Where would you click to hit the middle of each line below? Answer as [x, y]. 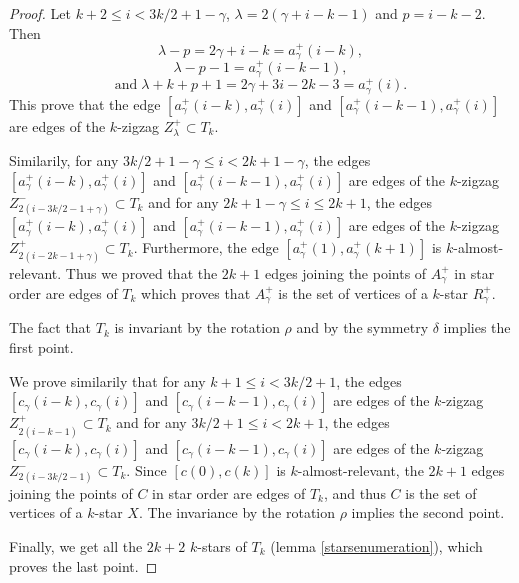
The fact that [50, 327]
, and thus [355, 492]
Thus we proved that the [141, 272]
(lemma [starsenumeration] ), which [376, 546]
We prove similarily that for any [107, 380]
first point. [41, 347]
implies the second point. [428, 512]
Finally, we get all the [76, 546]
